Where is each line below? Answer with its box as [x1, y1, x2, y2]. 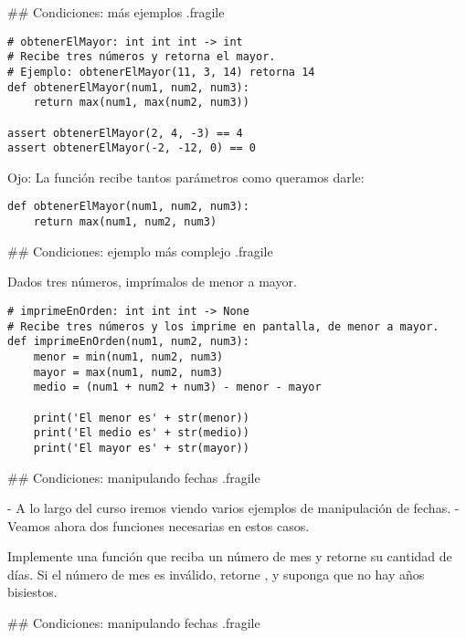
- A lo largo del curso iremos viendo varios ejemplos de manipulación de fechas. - [7, 498, 460, 518]
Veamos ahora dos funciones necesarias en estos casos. [7, 516, 310, 535]
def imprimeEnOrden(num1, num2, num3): [7, 335, 249, 349]
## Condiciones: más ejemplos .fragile [7, 3, 225, 21]
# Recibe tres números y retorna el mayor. [7, 50, 276, 64]
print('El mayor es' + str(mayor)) [33, 441, 249, 455]
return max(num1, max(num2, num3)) [33, 96, 249, 110]
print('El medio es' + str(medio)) [33, 426, 249, 440]
